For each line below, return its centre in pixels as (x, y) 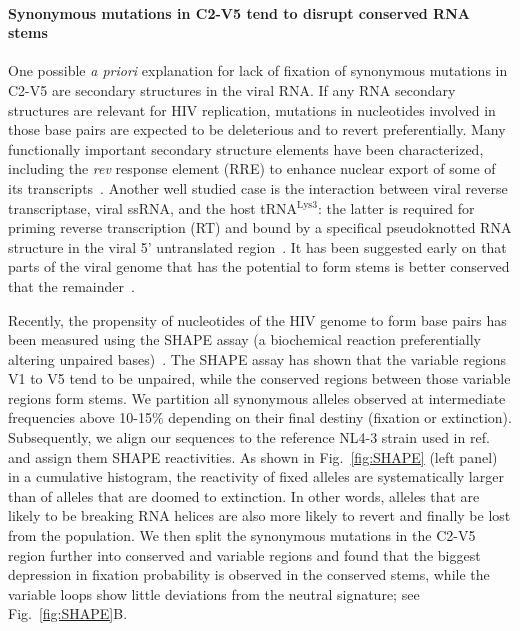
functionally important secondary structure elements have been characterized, (246, 148)
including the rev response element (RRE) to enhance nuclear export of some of (252, 168)
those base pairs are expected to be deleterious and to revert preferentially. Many (257, 129)
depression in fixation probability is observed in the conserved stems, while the (249, 574)
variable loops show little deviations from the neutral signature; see (214, 593)
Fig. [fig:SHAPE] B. (68, 613)
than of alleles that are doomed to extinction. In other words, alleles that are (244, 495)
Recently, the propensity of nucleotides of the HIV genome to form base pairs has (257, 319)
